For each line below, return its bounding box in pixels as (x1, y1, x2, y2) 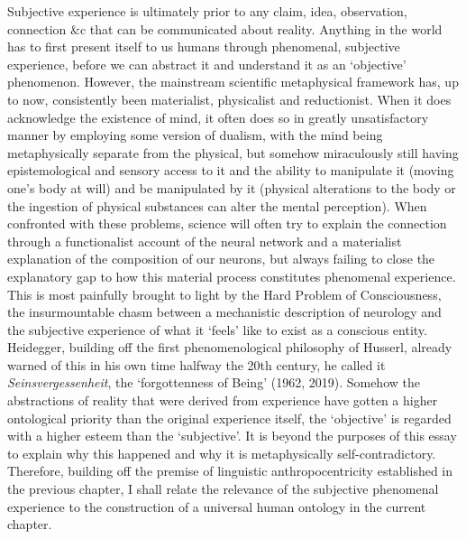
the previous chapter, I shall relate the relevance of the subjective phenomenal (7, 479, 439, 498)
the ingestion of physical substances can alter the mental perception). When (7, 196, 427, 215)
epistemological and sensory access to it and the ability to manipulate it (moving (7, 161, 454, 180)
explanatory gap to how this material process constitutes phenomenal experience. (7, 266, 456, 285)
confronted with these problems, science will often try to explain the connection (7, 214, 447, 233)
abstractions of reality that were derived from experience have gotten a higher (7, 391, 438, 410)
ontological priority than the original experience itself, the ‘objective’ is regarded (7, 408, 452, 427)
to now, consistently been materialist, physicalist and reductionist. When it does (7, 89, 452, 108)
